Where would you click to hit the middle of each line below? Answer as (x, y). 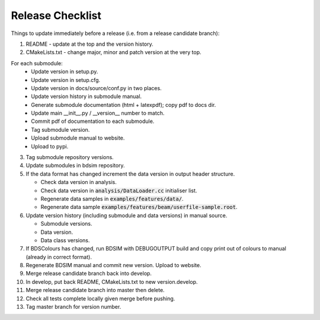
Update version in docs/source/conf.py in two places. (97, 88)
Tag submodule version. (60, 129)
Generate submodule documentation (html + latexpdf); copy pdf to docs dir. (124, 104)
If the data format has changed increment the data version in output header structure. (130, 174)
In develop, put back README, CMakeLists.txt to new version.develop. (112, 281)
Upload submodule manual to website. (78, 138)
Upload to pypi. (50, 146)
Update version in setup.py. (65, 72)
